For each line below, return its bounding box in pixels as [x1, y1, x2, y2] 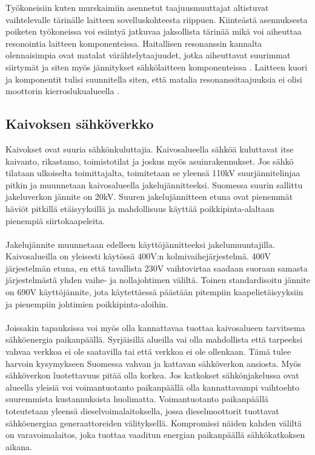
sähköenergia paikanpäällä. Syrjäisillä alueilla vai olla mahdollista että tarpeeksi [5, 333, 303, 346]
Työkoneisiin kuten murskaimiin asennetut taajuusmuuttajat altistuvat [5, 1, 269, 13]
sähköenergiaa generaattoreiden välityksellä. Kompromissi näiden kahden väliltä [5, 416, 302, 429]
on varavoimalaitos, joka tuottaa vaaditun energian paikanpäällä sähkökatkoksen [5, 428, 305, 441]
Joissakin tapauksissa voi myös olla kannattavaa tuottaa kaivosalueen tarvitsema [5, 321, 305, 334]
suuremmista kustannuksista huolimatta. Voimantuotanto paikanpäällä [5, 392, 269, 405]
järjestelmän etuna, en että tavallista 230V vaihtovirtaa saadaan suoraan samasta [5, 261, 308, 274]
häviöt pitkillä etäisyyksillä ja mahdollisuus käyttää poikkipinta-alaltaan [5, 202, 274, 214]
